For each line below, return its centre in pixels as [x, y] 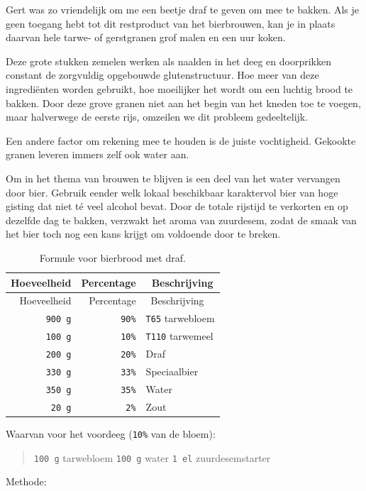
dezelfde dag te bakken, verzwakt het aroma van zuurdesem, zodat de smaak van [181, 220]
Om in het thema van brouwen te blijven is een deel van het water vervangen [173, 178]
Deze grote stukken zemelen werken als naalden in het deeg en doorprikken [168, 61]
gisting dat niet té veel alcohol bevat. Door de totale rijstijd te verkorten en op [177, 206]
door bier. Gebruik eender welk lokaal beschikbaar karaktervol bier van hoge [172, 192]
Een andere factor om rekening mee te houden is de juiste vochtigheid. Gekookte [181, 140]
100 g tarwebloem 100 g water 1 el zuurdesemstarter [152, 457]
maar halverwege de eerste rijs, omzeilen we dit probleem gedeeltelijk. [157, 117]
